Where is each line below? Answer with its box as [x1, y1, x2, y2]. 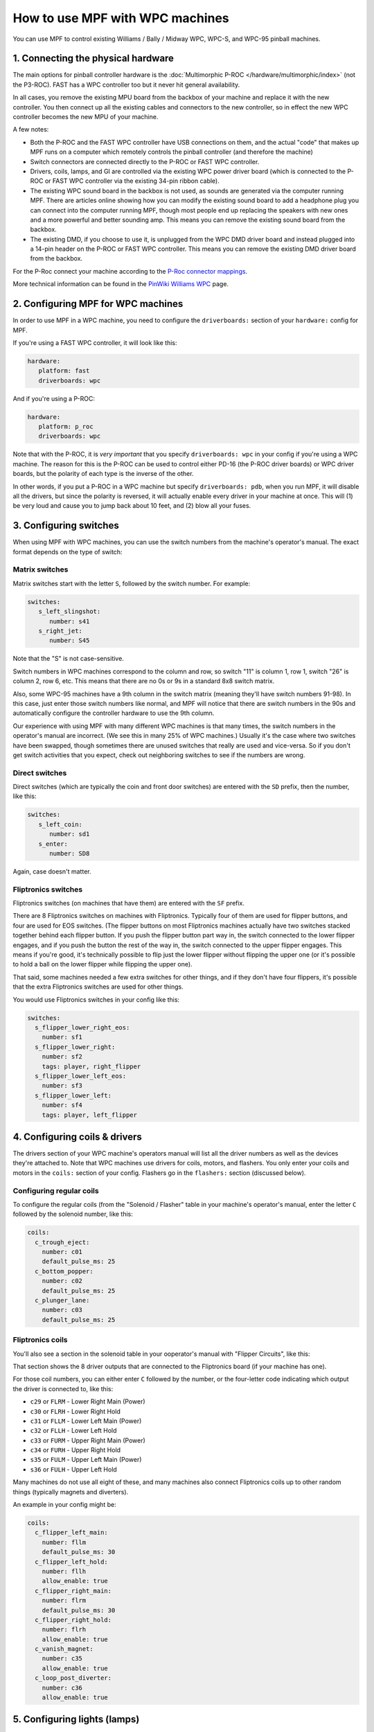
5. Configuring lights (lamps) [12, 1713, 140, 1725]
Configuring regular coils [12, 1185, 100, 1195]
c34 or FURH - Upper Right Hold [30, 1446, 121, 1454]
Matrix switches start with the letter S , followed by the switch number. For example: [12, 579, 251, 587]
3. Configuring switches [12, 520, 119, 531]
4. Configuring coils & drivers [12, 1131, 142, 1142]
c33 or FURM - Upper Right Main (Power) [30, 1436, 145, 1444]
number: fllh [42, 1567, 87, 1575]
